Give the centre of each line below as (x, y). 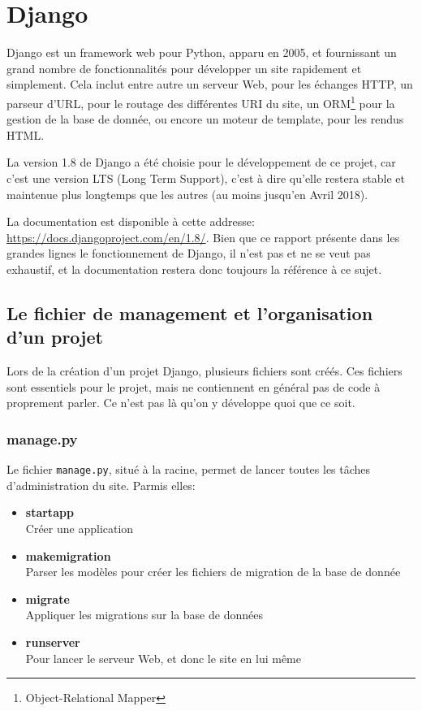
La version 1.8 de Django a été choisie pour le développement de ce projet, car (201, 162)
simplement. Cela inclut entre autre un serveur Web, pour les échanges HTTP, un (210, 84)
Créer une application (80, 528)
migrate (47, 598)
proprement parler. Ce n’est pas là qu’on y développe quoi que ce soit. (181, 403)
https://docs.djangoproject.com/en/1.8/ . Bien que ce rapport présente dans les (203, 237)
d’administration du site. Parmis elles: (101, 485)
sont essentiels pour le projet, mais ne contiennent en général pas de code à (194, 386)
